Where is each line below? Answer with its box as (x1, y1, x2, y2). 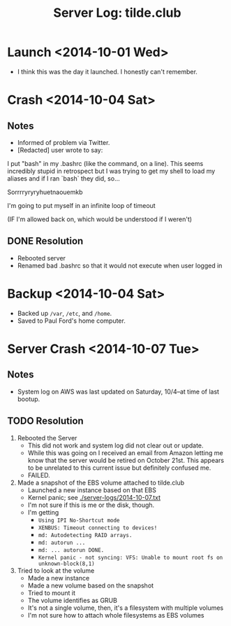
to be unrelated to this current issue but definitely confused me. (27, 464, 211, 472)
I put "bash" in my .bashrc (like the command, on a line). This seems (7, 159, 204, 167)
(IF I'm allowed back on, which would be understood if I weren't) (7, 215, 193, 223)
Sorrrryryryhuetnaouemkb (7, 188, 83, 196)
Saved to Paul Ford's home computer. (17, 317, 126, 325)
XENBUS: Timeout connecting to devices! (38, 524, 158, 531)
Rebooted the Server (17, 433, 77, 442)
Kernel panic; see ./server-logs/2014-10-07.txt (27, 493, 161, 501)
